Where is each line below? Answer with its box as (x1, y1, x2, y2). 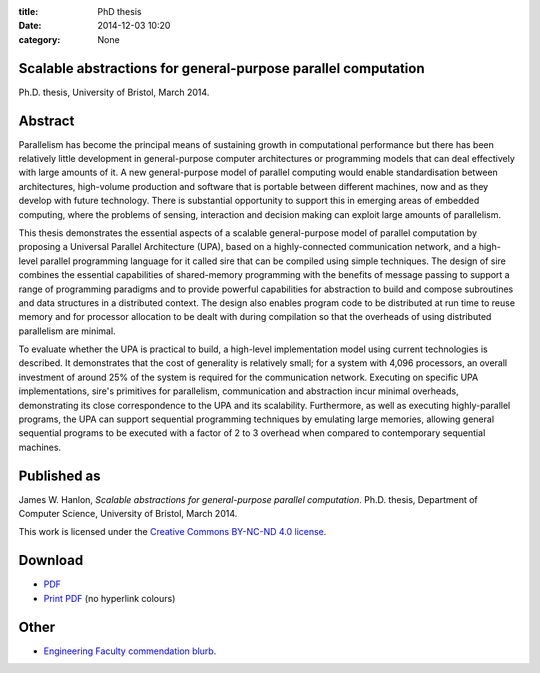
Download (18, 552, 84, 569)
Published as (18, 467, 101, 484)
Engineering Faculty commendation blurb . (43, 645, 217, 657)
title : (18, 6, 39, 17)
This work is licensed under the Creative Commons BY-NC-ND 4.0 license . (18, 526, 327, 538)
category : (18, 33, 61, 45)
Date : (18, 20, 42, 32)
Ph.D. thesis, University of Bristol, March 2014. (18, 86, 210, 98)
